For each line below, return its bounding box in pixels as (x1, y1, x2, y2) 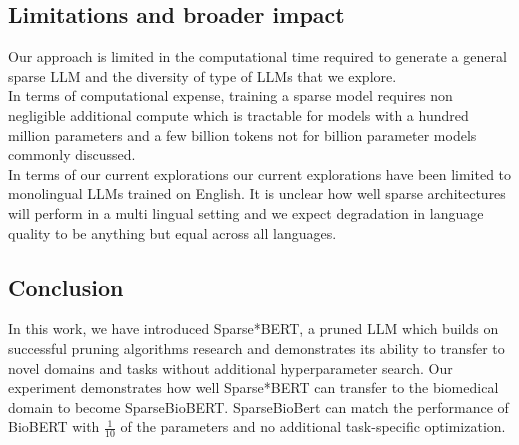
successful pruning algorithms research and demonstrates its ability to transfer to (8, 337, 505, 358)
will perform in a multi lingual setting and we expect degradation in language (8, 202, 484, 223)
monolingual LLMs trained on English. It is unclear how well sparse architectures (8, 183, 506, 204)
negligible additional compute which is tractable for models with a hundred (8, 104, 469, 125)
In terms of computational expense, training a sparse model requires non (8, 85, 453, 106)
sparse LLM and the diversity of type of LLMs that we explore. (8, 65, 397, 86)
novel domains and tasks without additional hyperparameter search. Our (8, 357, 453, 378)
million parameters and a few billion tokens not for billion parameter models (8, 124, 477, 145)
